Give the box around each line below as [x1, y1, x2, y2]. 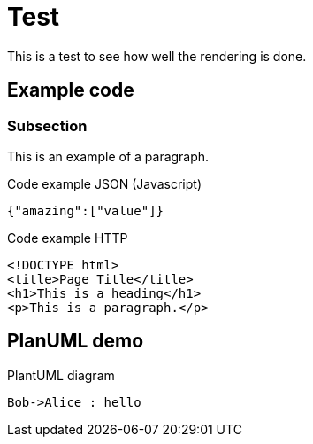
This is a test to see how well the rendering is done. [7, 48, 307, 64]
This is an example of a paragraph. [7, 148, 210, 164]
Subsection [7, 116, 88, 135]
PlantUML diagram [7, 367, 115, 383]
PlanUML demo [7, 330, 144, 353]
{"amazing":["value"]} [7, 203, 164, 218]
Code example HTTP [7, 230, 128, 245]
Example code [7, 79, 134, 102]
